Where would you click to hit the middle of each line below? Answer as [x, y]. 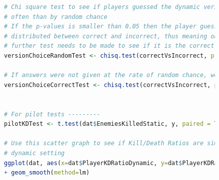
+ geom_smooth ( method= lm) [47, 173]
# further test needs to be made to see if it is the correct [109, 46]
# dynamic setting [34, 153]
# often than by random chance [56, 17]
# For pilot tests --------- [52, 114]
